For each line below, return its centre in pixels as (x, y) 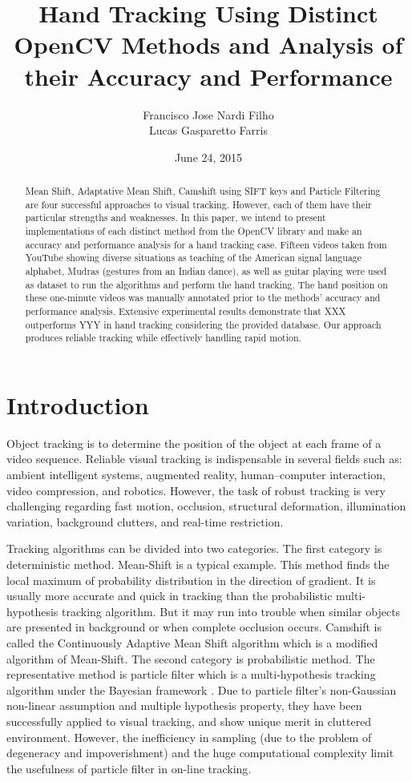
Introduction (78, 404)
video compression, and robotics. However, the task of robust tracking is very (196, 490)
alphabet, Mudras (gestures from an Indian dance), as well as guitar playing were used (206, 271)
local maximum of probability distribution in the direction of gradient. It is (191, 580)
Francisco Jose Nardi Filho (208, 114)
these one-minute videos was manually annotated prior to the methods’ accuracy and (203, 298)
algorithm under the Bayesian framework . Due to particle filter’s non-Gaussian (202, 689)
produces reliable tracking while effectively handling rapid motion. (163, 338)
